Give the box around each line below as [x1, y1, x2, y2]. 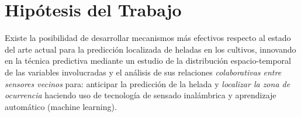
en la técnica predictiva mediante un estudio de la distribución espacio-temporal [5, 54, 291, 67]
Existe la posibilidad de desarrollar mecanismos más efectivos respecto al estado [5, 32, 291, 44]
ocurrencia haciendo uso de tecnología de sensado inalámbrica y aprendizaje [5, 89, 276, 101]
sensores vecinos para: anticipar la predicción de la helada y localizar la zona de [5, 77, 290, 90]
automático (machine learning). [5, 100, 117, 112]
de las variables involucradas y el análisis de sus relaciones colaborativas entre [5, 66, 282, 78]
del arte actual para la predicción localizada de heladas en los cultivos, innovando [5, 43, 296, 55]
